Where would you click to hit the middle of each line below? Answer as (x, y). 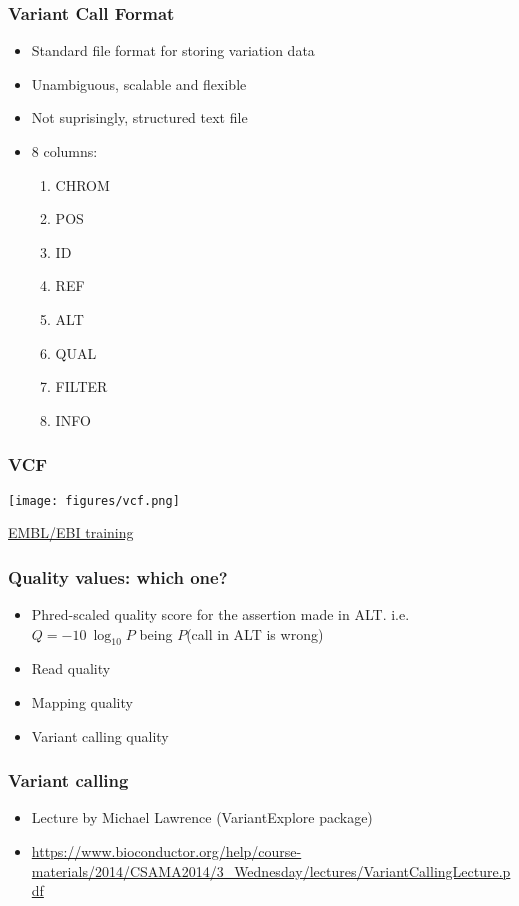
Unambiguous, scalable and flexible (139, 83)
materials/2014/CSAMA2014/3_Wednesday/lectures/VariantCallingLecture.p (271, 870)
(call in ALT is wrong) (255, 633)
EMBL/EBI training (71, 532)
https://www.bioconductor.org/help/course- (166, 851)
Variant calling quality (100, 735)
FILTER (81, 386)
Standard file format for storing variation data (173, 50)
